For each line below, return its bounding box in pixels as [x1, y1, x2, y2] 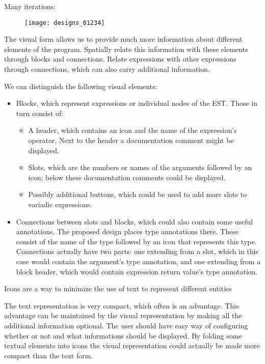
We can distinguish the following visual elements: [4, 80, 157, 91]
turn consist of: [16, 107, 64, 118]
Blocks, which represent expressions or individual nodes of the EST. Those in [16, 98, 257, 108]
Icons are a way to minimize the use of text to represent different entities [4, 283, 232, 294]
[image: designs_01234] [24, 19, 105, 26]
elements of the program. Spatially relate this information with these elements [4, 43, 248, 54]
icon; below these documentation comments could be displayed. [28, 172, 226, 182]
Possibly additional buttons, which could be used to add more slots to [28, 189, 247, 200]
